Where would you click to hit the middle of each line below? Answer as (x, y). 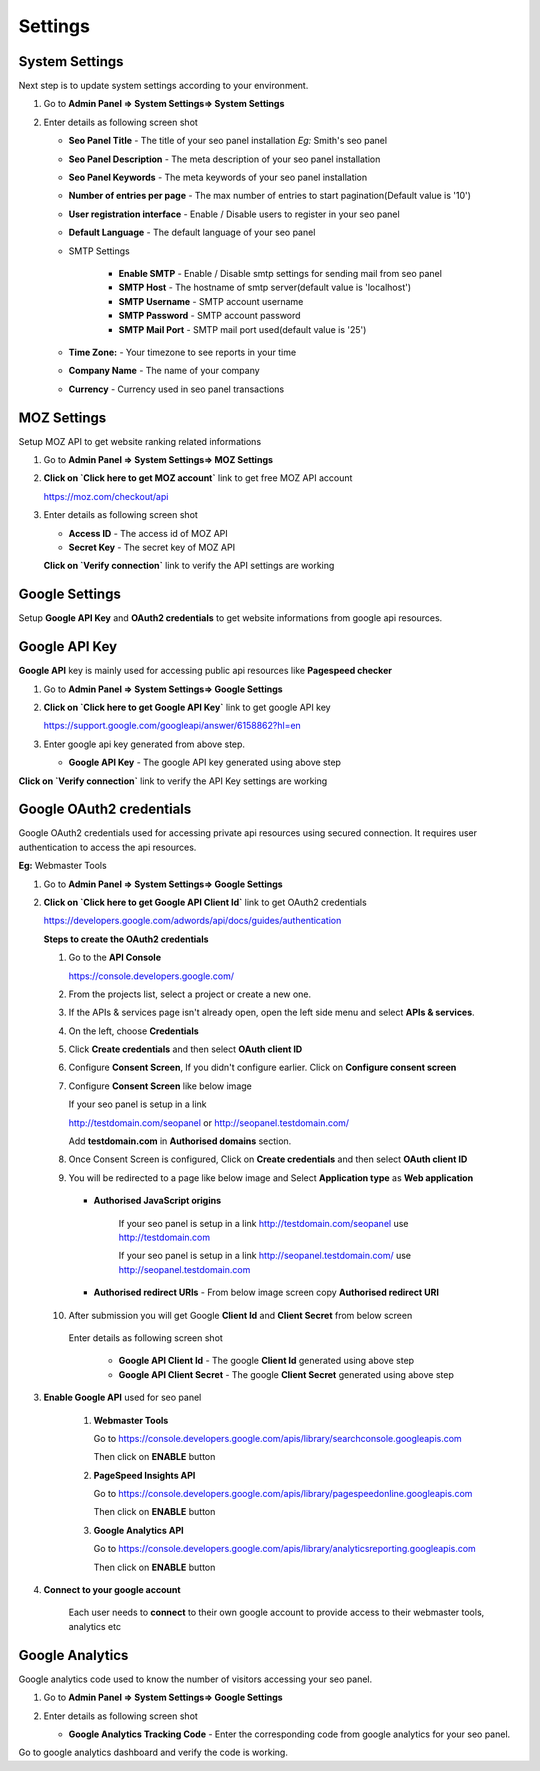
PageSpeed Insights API (144, 1475)
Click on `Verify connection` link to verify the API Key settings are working (173, 781)
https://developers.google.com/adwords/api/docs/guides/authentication (192, 921)
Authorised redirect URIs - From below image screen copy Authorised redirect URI (266, 1292)
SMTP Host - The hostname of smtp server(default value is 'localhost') (265, 287)
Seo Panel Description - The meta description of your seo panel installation (224, 159)
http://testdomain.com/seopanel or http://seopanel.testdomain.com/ (209, 1122)
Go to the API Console (115, 957)
